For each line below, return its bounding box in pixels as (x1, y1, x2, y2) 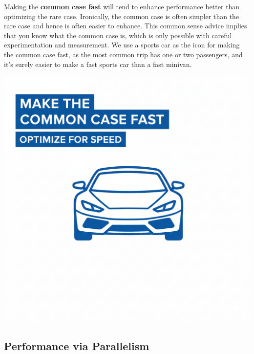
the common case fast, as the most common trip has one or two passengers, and (4, 49, 243, 59)
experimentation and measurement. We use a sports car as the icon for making (4, 40, 240, 50)
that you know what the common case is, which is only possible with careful (4, 30, 232, 40)
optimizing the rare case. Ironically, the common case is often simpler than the (4, 11, 239, 21)
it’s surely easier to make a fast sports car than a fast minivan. (4, 59, 192, 69)
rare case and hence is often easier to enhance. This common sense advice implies (4, 21, 247, 31)
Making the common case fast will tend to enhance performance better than (4, 1, 240, 11)
